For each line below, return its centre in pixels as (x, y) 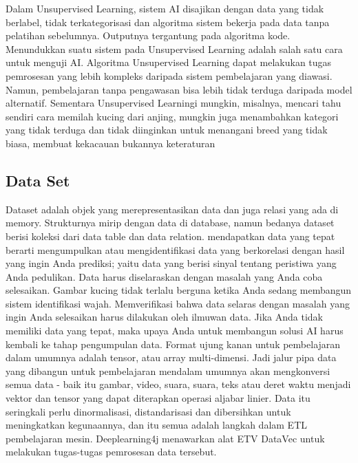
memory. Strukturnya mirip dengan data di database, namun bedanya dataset (170, 223)
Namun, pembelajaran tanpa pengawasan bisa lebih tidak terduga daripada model (179, 89)
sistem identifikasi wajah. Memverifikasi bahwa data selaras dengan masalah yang (178, 303)
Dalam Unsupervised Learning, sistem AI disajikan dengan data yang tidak (165, 8)
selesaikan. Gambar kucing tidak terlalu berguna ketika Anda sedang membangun (179, 290)
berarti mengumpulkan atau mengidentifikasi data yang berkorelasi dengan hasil (175, 249)
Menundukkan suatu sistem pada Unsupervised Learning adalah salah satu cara (174, 49)
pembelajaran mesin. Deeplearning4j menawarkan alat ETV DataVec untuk (165, 438)
